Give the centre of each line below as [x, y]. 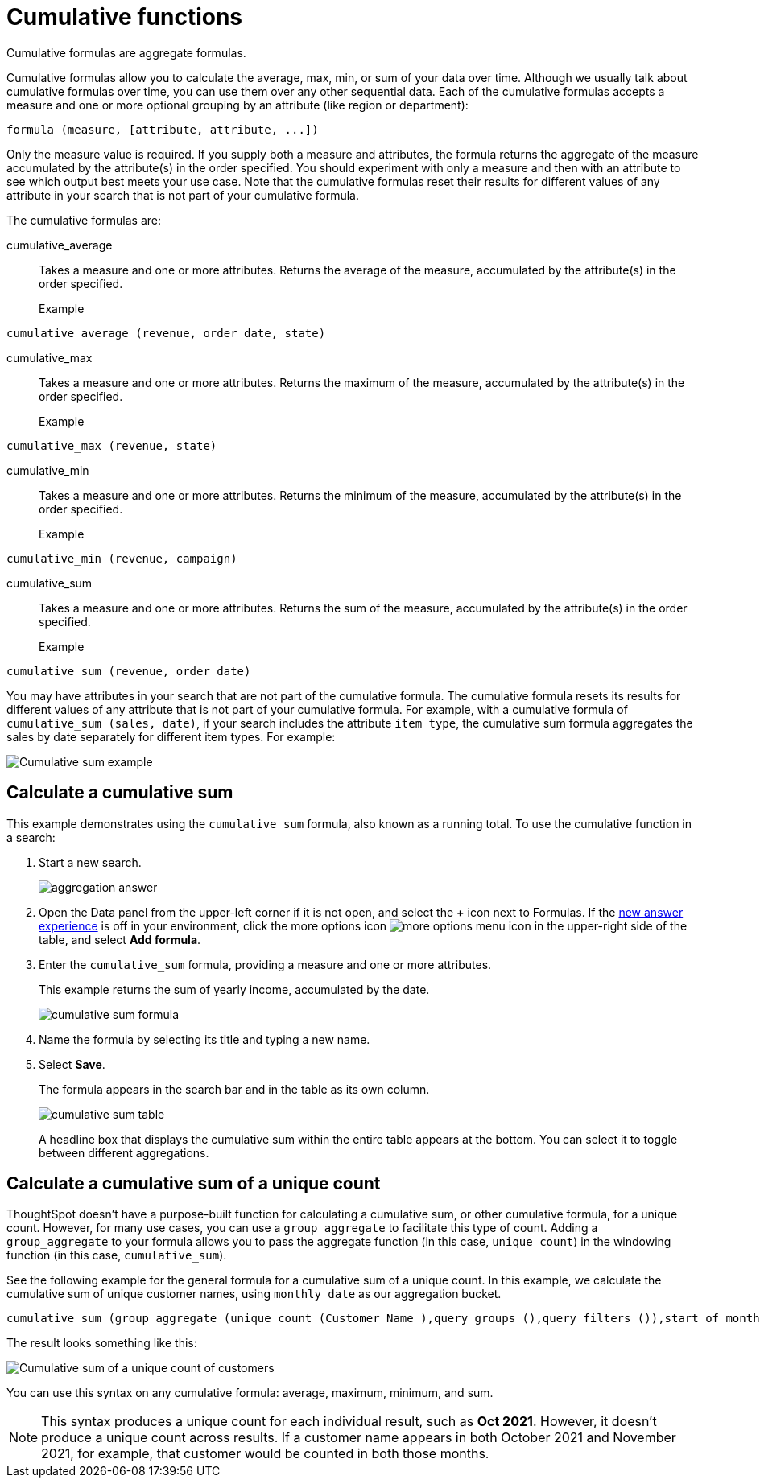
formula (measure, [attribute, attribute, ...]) [163, 129]
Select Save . [72, 1064]
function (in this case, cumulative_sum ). [117, 1255]
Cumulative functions [125, 17]
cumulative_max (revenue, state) [112, 445]
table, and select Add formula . [120, 939]
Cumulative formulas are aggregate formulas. [126, 52]
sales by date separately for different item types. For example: [171, 736]
